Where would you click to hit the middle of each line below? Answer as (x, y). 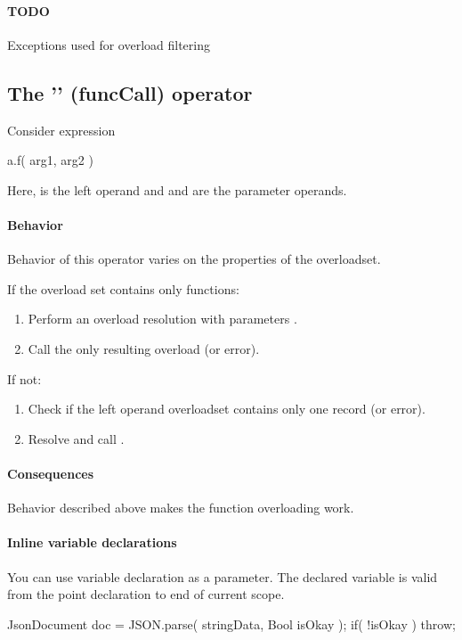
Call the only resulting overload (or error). (144, 348)
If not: (24, 378)
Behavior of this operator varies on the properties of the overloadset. (194, 259)
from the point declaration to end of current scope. (146, 594)
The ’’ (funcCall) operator (130, 92)
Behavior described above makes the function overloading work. (181, 508)
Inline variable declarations (92, 542)
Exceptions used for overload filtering (109, 44)
